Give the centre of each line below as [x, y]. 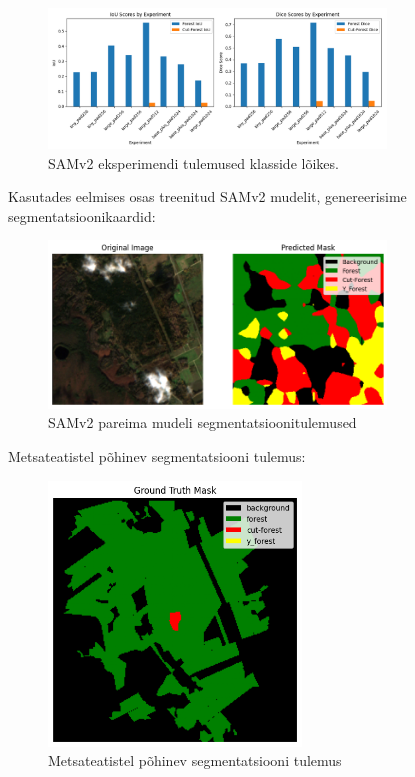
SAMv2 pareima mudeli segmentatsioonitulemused [202, 422]
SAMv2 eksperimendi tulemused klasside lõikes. [193, 162]
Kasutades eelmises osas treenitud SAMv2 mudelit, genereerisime [207, 196]
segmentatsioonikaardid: [82, 215]
